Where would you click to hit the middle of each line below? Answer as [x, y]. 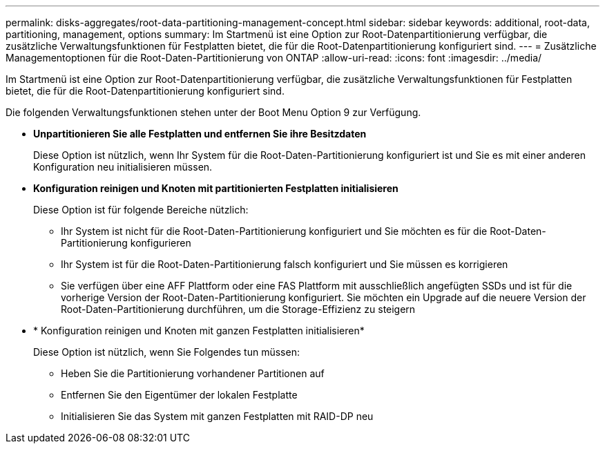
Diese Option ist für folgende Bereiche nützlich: [141, 210]
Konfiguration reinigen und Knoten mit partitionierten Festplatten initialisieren [216, 188]
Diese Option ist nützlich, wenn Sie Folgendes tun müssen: [166, 352]
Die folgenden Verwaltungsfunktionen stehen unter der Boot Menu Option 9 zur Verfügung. [213, 112]
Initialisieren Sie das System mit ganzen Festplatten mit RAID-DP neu [217, 416]
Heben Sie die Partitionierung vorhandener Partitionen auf [193, 373]
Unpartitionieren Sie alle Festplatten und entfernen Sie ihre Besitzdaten [200, 134]
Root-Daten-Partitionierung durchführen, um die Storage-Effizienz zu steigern [238, 309]
